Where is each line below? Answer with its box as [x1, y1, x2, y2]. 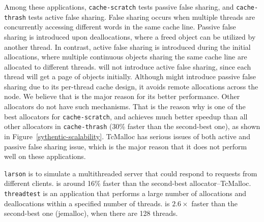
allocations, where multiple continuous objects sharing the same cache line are [4, 51, 247, 62]
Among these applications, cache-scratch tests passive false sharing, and [4, 2, 234, 12]
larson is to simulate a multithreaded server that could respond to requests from [4, 168, 257, 178]
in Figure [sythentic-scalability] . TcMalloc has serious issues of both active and [4, 131, 250, 141]
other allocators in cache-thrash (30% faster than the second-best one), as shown [4, 121, 260, 132]
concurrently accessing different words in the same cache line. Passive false [4, 21, 236, 32]
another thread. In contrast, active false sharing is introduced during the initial [4, 41, 251, 52]
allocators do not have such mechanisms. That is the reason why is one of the [4, 101, 246, 112]
